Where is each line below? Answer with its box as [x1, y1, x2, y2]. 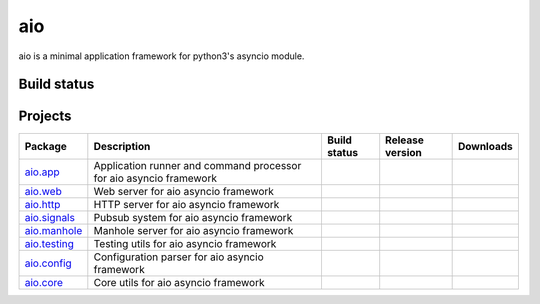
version [385, 146, 422, 160]
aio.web [24, 185, 62, 199]
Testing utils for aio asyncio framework [93, 237, 277, 251]
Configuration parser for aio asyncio [93, 250, 264, 264]
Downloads [457, 140, 514, 154]
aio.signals [24, 211, 75, 225]
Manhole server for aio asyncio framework [93, 224, 294, 238]
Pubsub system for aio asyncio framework [93, 211, 293, 225]
